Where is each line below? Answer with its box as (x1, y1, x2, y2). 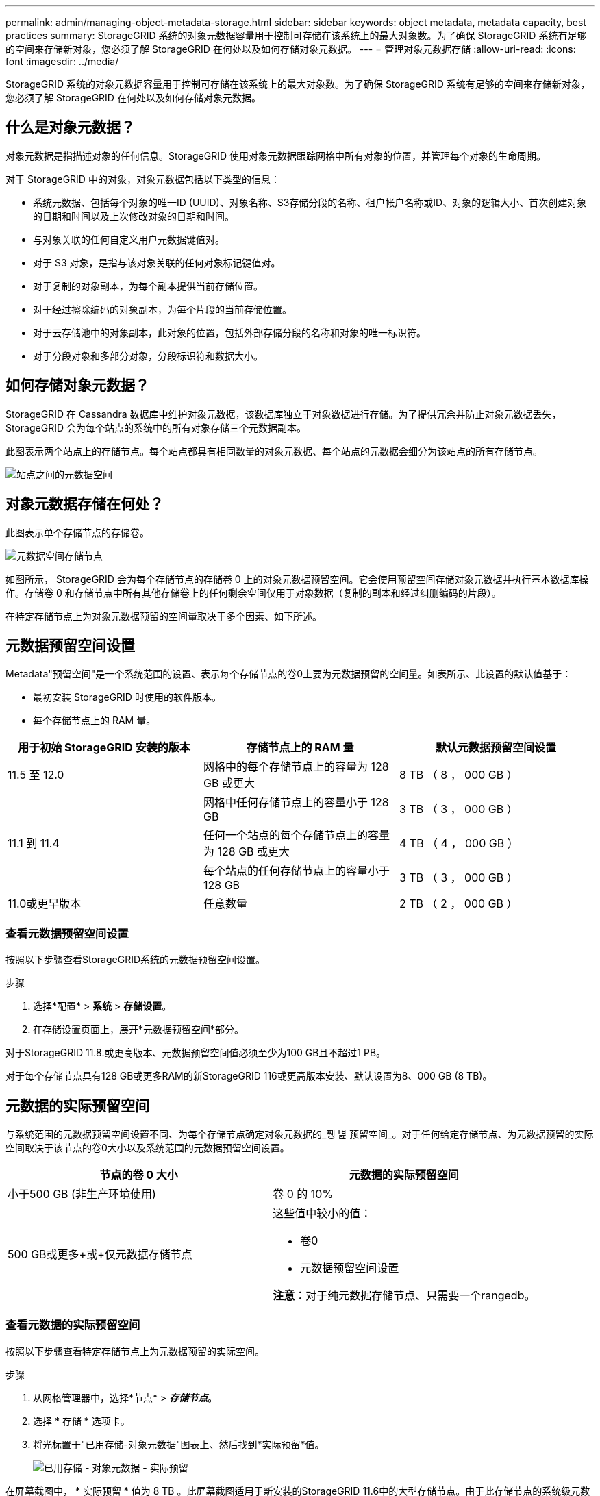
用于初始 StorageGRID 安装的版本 (18, 740, 190, 755)
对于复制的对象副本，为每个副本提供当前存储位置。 (33, 279, 263, 292)
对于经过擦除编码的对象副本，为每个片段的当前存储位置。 (33, 303, 292, 315)
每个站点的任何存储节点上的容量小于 (203, 864, 390, 878)
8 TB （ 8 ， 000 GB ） (399, 768, 518, 782)
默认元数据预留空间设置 (435, 740, 556, 755)
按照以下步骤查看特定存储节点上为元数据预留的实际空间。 (5, 1345, 264, 1357)
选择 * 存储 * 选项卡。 (33, 1414, 130, 1427)
